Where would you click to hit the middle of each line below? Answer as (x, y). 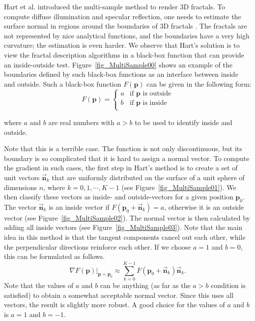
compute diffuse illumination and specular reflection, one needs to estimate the (123, 16)
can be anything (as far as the (145, 285)
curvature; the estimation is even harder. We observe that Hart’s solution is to (122, 45)
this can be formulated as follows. (55, 256)
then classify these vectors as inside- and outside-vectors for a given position (119, 197)
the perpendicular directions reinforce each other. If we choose (98, 246)
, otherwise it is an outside (204, 207)
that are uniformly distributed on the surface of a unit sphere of (148, 177)
